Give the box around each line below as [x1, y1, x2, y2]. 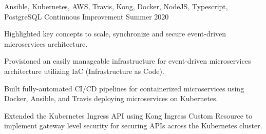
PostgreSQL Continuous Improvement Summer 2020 [4, 11, 169, 22]
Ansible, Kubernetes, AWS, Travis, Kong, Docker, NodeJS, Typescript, [4, 1, 228, 11]
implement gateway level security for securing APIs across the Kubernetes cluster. [4, 120, 262, 131]
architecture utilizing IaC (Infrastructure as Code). [4, 65, 164, 76]
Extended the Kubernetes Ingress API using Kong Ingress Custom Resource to [4, 110, 253, 121]
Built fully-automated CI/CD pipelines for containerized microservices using [4, 83, 244, 93]
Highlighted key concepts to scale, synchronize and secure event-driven [4, 28, 226, 39]
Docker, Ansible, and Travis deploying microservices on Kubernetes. [4, 93, 218, 104]
